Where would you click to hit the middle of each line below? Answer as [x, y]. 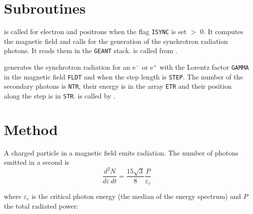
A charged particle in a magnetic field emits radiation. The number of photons [121, 152]
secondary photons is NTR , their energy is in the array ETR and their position [118, 86]
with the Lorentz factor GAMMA [204, 67]
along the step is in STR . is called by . [60, 96]
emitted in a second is [37, 162]
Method [31, 129]
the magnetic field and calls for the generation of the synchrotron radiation [116, 41]
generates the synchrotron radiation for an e [70, 67]
